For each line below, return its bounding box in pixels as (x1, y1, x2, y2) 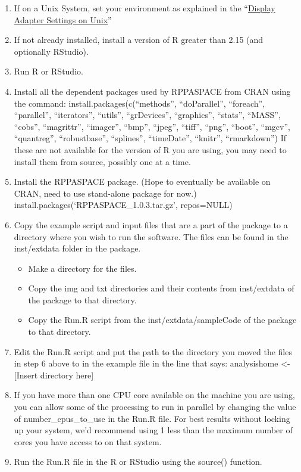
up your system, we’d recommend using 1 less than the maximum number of (14, 424, 293, 436)
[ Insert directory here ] (14, 368, 94, 381)
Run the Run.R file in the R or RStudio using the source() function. (14, 455, 262, 468)
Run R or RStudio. (14, 65, 83, 77)
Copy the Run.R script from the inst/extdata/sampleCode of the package (28, 313, 297, 326)
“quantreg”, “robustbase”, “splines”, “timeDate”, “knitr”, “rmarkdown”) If (14, 132, 287, 144)
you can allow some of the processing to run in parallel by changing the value (14, 400, 296, 413)
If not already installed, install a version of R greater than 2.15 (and (14, 33, 264, 46)
